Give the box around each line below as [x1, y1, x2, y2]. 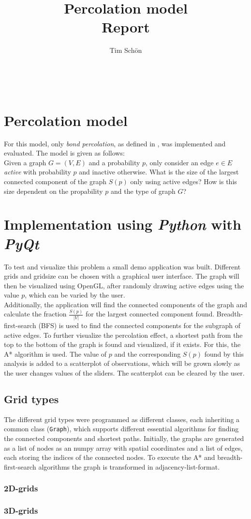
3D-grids [4, 504, 38, 517]
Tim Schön [109, 45, 142, 55]
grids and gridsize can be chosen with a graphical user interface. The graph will [4, 271, 239, 281]
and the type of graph [111, 186, 176, 196]
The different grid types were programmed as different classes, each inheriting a [4, 414, 240, 424]
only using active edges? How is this [130, 176, 237, 186]
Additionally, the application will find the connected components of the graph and [4, 299, 248, 309]
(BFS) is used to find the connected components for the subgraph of [38, 320, 241, 330]
